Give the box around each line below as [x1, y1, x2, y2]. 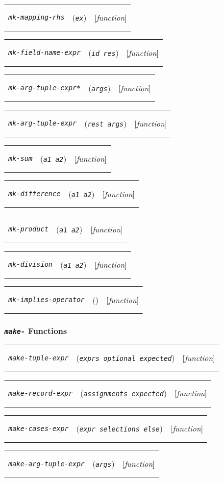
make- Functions [4, 324, 67, 336]
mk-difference [8, 190, 61, 198]
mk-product [8, 225, 49, 233]
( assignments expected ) [80, 387, 167, 399]
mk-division [8, 260, 53, 268]
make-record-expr [8, 389, 73, 397]
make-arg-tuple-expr [8, 459, 85, 468]
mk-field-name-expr [8, 49, 81, 56]
